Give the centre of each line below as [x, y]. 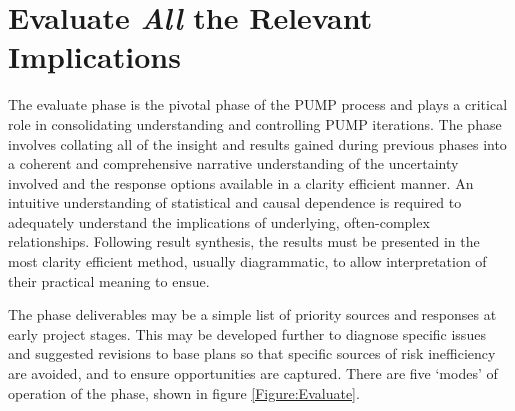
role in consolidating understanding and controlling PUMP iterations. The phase [255, 123]
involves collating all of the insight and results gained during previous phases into [257, 143]
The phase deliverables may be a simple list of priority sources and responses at [252, 314]
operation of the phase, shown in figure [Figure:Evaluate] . [184, 392]
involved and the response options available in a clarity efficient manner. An [241, 182]
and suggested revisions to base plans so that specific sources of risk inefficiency [252, 353]
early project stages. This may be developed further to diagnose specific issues [247, 333]
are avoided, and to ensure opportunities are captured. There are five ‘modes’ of [253, 373]
